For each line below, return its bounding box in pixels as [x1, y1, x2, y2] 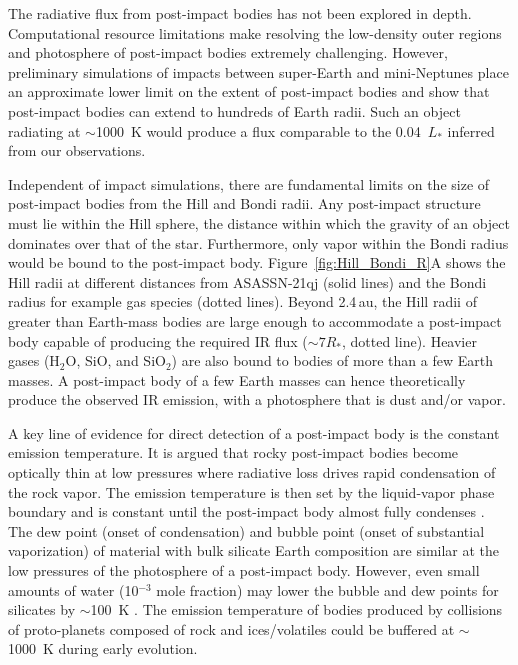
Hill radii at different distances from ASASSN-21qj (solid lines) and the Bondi [8, 271, 487, 292]
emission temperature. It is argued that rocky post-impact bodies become [8, 442, 459, 463]
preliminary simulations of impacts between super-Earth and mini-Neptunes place [8, 61, 509, 82]
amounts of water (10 [8, 579, 139, 600]
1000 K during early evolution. [8, 638, 198, 659]
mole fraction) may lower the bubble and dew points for [156, 579, 499, 600]
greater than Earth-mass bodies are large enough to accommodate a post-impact [8, 310, 502, 331]
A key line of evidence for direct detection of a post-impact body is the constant [8, 422, 500, 443]
